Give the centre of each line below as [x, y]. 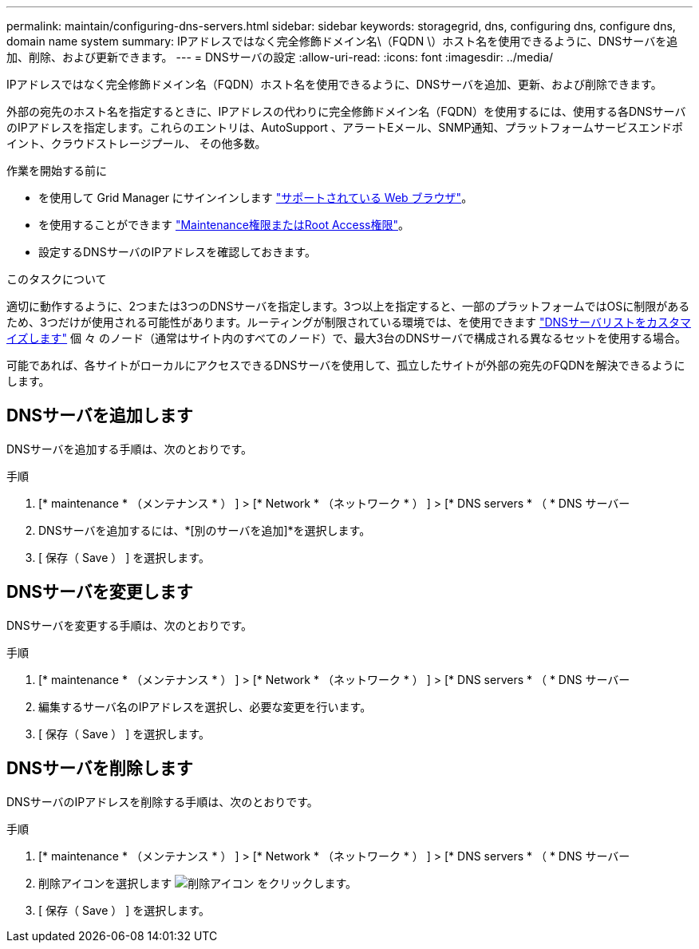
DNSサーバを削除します [100, 769]
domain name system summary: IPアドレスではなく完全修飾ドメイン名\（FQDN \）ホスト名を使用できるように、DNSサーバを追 [342, 41]
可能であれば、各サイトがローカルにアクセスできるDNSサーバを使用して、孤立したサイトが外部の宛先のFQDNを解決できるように [346, 365]
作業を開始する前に [57, 170]
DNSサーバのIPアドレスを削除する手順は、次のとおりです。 [162, 801]
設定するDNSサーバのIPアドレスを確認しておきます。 [177, 252]
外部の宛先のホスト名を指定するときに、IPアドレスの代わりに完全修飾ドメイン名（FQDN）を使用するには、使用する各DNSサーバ [346, 111]
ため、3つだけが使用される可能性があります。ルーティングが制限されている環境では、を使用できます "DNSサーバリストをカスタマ [349, 322]
